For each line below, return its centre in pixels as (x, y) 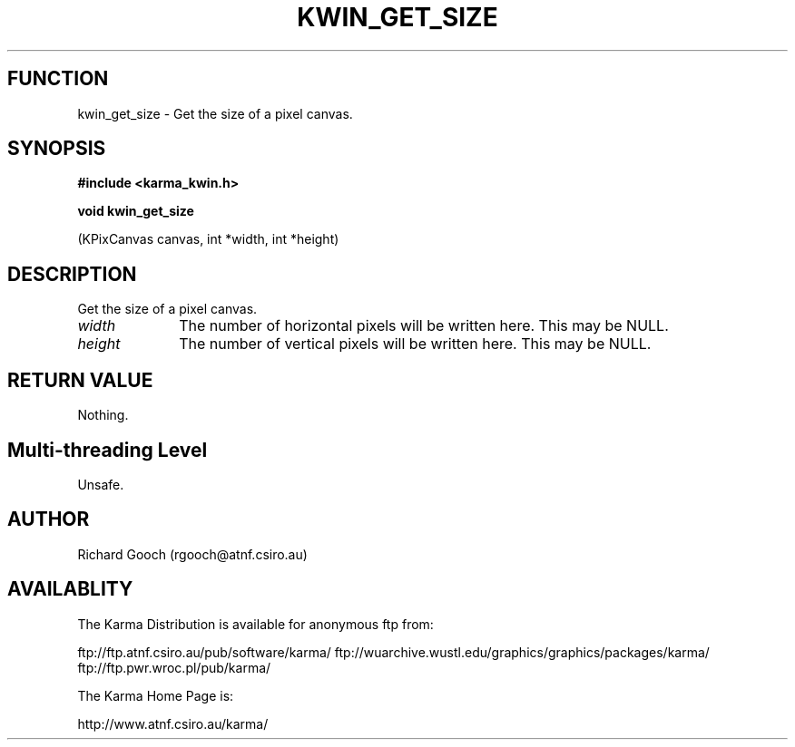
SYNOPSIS (57, 149)
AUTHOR (49, 519)
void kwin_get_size (136, 211)
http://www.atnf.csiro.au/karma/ (173, 723)
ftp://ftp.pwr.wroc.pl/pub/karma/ (174, 667)
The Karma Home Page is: (156, 695)
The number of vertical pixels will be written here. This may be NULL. (415, 344)
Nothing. (103, 415)
